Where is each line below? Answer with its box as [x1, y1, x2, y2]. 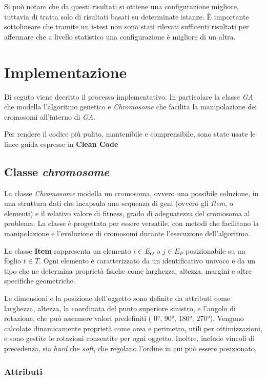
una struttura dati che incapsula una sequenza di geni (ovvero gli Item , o [4, 198, 233, 209]
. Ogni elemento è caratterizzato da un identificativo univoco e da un [39, 255, 256, 266]
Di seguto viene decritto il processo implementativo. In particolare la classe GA [4, 91, 253, 102]
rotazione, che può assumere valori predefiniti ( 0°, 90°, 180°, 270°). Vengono [4, 313, 244, 324]
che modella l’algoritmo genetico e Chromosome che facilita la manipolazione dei [4, 101, 257, 112]
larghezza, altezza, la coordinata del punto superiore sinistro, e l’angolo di [4, 302, 236, 313]
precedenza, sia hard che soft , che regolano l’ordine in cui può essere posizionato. [4, 343, 257, 353]
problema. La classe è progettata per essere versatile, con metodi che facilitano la [4, 218, 259, 229]
